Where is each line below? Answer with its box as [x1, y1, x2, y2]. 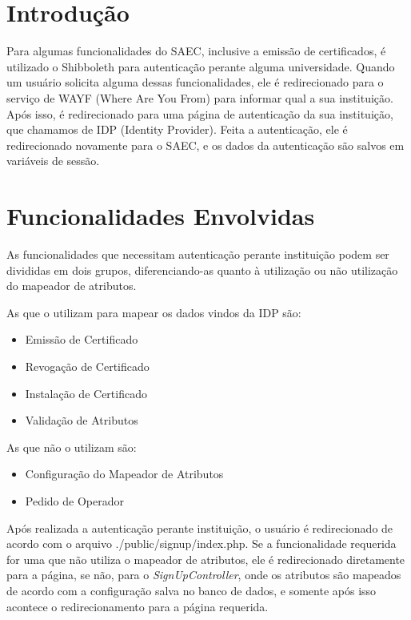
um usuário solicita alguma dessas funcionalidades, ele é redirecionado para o [6, 74, 384, 91]
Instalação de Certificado [25, 384, 147, 401]
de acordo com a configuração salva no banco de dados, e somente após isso [6, 582, 377, 598]
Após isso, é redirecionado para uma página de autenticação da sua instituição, [6, 105, 393, 122]
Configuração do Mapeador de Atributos [25, 465, 224, 482]
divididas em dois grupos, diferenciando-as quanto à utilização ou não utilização [6, 261, 398, 278]
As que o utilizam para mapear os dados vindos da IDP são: [6, 304, 301, 320]
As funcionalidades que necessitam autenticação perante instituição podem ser [6, 246, 389, 262]
